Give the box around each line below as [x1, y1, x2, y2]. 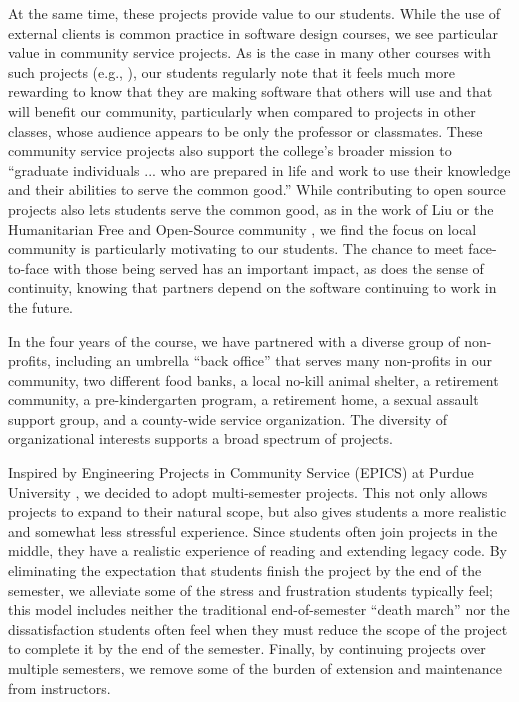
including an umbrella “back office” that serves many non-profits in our [55, 350, 492, 371]
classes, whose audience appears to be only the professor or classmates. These [8, 120, 483, 141]
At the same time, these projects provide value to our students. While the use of [8, 3, 501, 23]
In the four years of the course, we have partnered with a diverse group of [8, 330, 460, 351]
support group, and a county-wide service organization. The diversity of [8, 408, 448, 429]
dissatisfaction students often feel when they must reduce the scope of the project [8, 618, 508, 639]
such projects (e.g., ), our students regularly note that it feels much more [8, 61, 456, 82]
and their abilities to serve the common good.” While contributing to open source [8, 179, 506, 200]
